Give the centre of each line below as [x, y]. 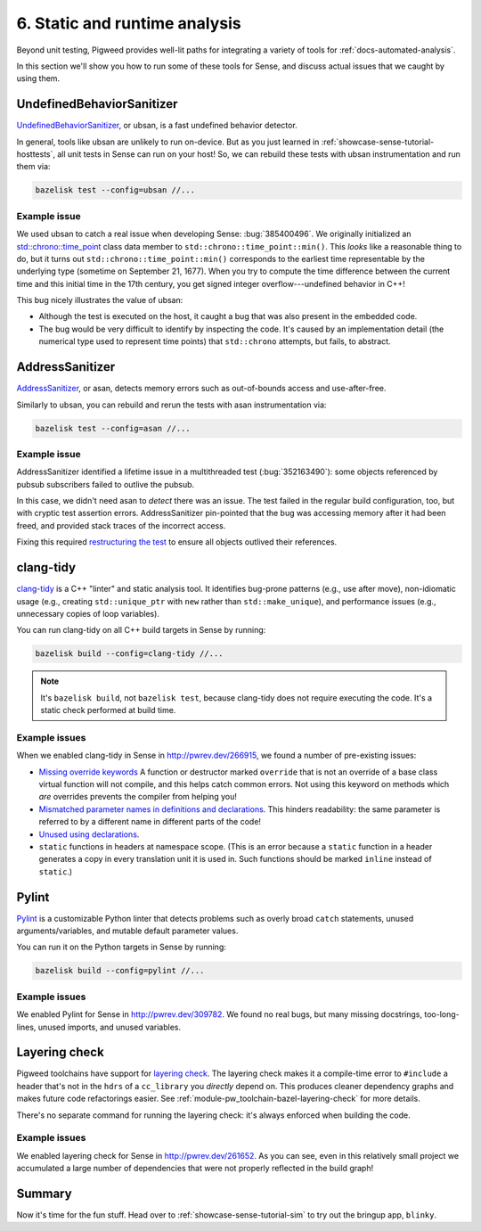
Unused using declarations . [89, 834]
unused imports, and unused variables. [110, 1027]
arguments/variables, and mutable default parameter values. [127, 931]
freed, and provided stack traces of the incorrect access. [121, 525]
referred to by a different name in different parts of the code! [150, 822]
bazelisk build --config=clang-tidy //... [129, 654]
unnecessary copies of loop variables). [88, 613]
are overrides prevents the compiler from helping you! [138, 797]
